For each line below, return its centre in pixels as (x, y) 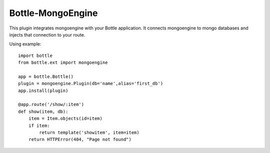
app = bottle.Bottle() (46, 76)
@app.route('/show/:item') (51, 104)
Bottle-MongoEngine (53, 13)
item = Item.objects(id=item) (65, 118)
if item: (39, 125)
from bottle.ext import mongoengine (63, 63)
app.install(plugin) (43, 90)
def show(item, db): (43, 111)
